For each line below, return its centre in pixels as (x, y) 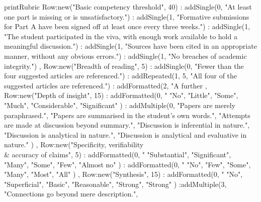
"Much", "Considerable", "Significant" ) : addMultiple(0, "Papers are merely (120, 105)
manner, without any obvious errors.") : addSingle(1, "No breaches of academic (125, 56)
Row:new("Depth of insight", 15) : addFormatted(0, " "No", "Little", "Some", (121, 95)
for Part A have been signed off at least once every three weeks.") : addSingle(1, (127, 26)
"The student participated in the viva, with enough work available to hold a (121, 36)
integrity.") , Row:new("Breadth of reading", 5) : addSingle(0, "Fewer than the (124, 66)
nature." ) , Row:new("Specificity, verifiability (74, 144)
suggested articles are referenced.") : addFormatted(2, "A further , (106, 85)
